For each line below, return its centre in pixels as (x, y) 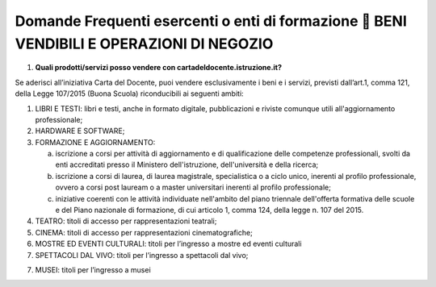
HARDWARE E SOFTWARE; (80, 131)
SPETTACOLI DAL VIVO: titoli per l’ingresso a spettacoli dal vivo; (142, 255)
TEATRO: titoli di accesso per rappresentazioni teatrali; (126, 221)
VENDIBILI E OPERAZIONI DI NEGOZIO (144, 44)
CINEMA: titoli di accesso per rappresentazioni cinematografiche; (144, 232)
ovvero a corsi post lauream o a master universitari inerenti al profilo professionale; (193, 187)
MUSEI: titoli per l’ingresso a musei (93, 269)
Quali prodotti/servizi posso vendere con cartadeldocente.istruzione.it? (159, 68)
